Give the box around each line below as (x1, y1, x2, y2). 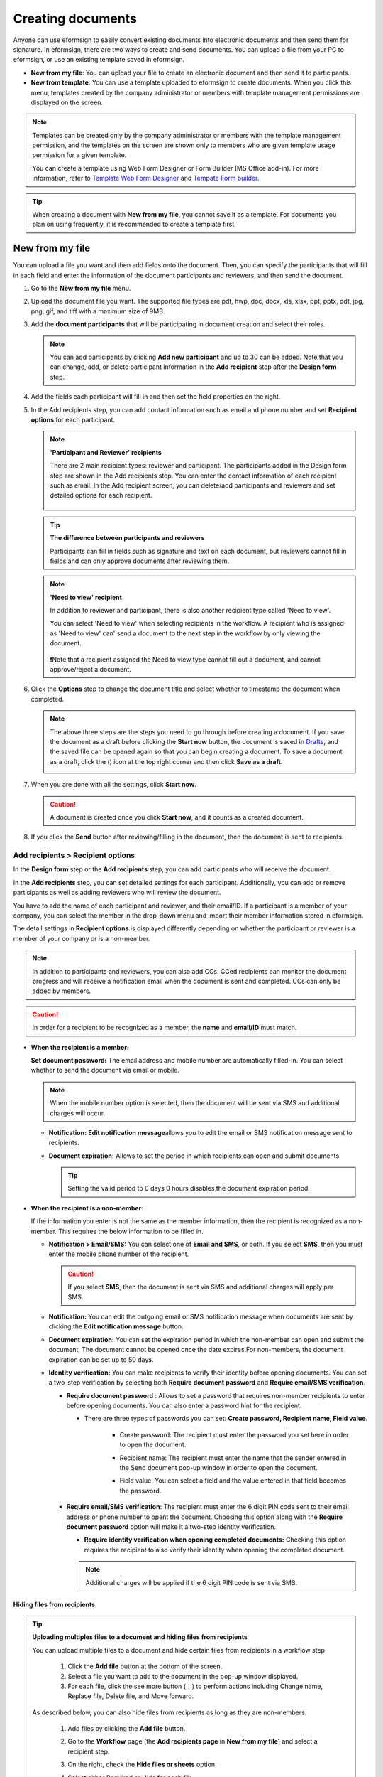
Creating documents (13, 11, 138, 26)
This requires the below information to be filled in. (57, 1227, 204, 1235)
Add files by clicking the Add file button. (67, 1724, 186, 1733)
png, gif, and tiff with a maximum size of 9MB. (30, 306, 165, 316)
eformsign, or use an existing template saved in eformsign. (13, 55, 185, 64)
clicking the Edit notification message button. (48, 1322, 184, 1331)
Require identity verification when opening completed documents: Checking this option (84, 1535, 347, 1544)
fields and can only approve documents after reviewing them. (50, 557, 230, 565)
